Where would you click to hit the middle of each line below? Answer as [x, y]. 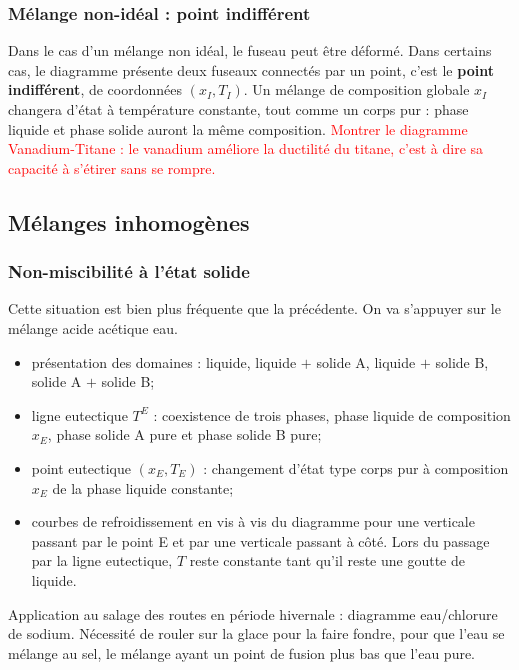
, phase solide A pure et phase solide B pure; [184, 434]
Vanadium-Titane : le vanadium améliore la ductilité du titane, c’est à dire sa [246, 148]
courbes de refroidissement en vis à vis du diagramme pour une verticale [253, 521]
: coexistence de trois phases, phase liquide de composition [332, 414]
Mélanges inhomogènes [129, 221]
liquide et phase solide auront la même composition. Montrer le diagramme [238, 128]
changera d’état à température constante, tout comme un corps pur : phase [238, 109]
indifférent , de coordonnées [95, 89]
